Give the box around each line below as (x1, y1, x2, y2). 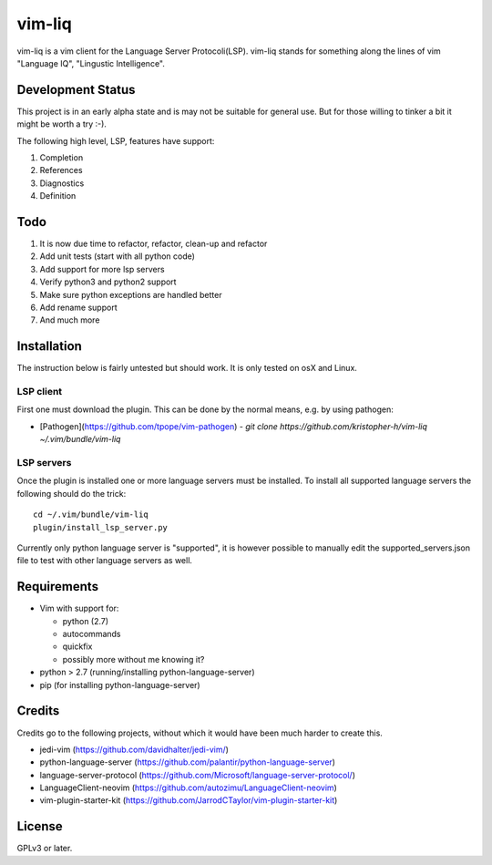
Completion (39, 152, 84, 163)
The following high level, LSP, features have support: (16, 135, 215, 146)
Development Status (16, 82, 136, 98)
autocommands (62, 629, 121, 640)
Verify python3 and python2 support (39, 276, 177, 287)
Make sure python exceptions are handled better (39, 289, 222, 300)
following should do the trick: (16, 488, 127, 499)
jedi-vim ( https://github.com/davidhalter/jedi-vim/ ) (39, 744, 230, 755)
